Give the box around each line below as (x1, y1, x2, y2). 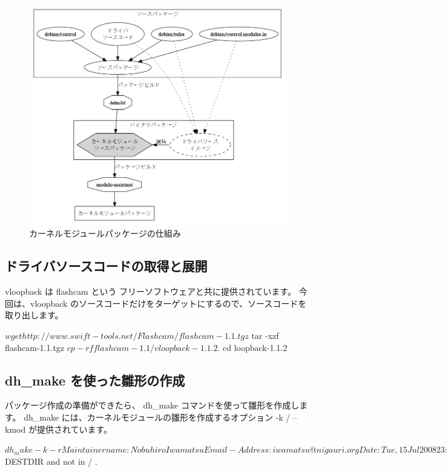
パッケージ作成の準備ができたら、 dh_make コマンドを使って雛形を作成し (5, 399, 300, 411)
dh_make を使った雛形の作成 (5, 370, 185, 389)
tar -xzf (251, 329, 279, 341)
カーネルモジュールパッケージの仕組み (29, 227, 181, 240)
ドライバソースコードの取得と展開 (5, 257, 208, 275)
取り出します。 (5, 309, 64, 321)
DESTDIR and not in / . (5, 454, 97, 467)
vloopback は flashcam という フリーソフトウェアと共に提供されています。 (5, 285, 296, 298)
